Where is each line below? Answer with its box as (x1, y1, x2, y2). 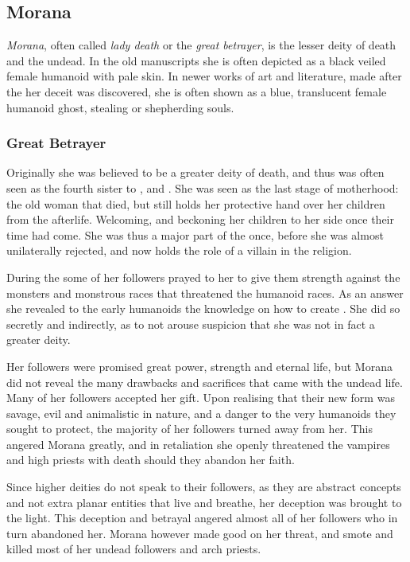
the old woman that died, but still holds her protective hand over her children (6, 195, 385, 212)
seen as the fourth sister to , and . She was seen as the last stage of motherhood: (6, 179, 399, 196)
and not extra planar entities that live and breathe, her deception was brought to (6, 494, 402, 510)
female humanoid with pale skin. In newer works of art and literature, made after (6, 68, 402, 84)
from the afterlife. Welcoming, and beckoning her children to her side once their (6, 211, 394, 228)
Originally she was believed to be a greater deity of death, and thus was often (6, 164, 385, 181)
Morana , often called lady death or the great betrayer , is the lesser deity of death (6, 37, 396, 53)
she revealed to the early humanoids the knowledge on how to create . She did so (6, 300, 400, 317)
